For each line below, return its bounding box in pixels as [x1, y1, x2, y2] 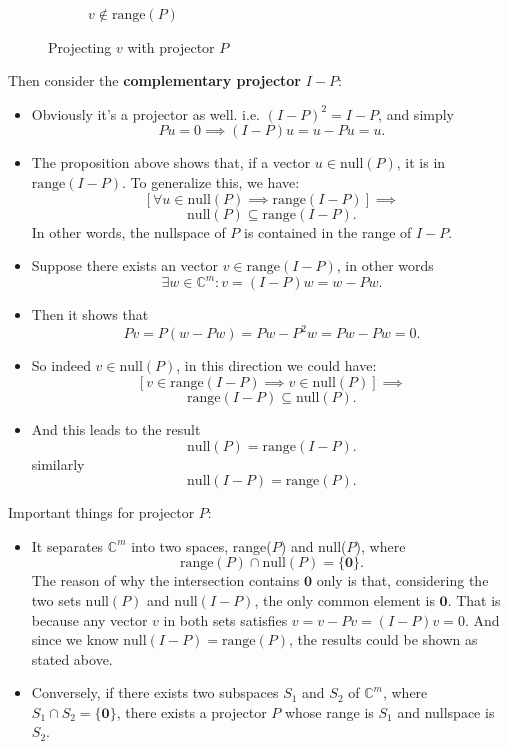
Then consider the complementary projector [8, 70, 301, 91]
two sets [31, 589, 81, 610]
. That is [447, 589, 501, 610]
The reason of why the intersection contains [31, 570, 300, 591]
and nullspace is [397, 701, 495, 722]
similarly [31, 453, 85, 474]
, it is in [396, 152, 446, 173]
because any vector [31, 609, 148, 630]
